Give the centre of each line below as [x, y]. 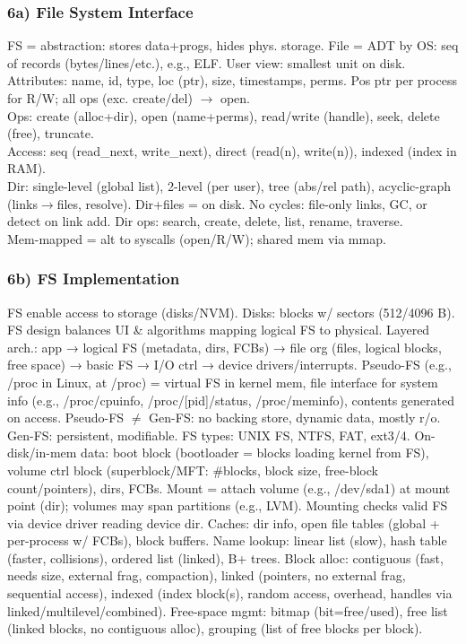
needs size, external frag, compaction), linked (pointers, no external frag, [207, 575]
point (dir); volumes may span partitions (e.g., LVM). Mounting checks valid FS [228, 505]
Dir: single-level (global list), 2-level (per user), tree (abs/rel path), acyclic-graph [229, 185]
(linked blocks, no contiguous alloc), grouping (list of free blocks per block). [215, 628]
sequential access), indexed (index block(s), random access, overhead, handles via [230, 593]
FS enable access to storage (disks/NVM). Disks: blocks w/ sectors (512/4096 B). [231, 312]
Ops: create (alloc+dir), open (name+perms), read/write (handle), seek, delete [224, 115]
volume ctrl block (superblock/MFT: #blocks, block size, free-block [193, 470]
